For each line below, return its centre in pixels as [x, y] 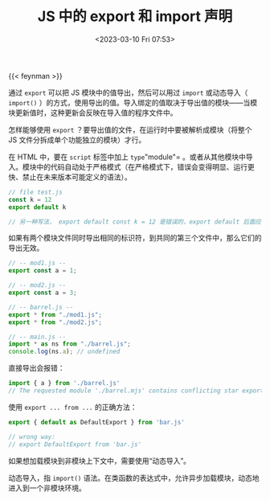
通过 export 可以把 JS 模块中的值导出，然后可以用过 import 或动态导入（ [128, 92]
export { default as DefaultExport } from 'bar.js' [96, 422]
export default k [37, 207]
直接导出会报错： [37, 368]
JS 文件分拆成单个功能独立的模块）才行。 [77, 139]
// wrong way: [32, 436]
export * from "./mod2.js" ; [55, 322]
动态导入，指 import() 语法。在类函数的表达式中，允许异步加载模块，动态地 [134, 477]
